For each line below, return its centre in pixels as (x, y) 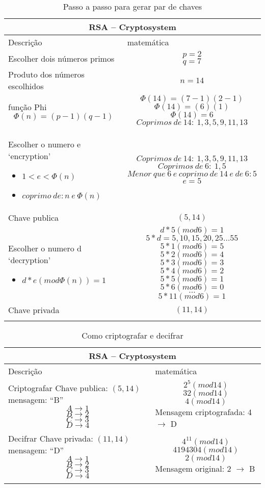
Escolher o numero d (45, 248)
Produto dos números (46, 74)
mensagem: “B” (36, 399)
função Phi (28, 107)
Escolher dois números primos (61, 58)
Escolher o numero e (45, 144)
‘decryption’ (30, 260)
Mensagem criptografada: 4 (204, 412)
